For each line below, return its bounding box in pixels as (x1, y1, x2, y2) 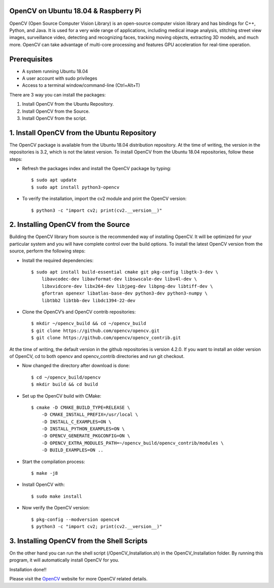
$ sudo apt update (31, 177, 77, 183)
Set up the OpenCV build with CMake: (22, 393, 101, 399)
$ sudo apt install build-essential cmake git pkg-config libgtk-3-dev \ (31, 269, 219, 275)
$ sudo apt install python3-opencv (31, 184, 120, 190)
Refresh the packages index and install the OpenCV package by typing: (22, 166, 172, 172)
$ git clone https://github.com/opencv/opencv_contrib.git (31, 335, 181, 341)
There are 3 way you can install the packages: (9, 91, 106, 97)
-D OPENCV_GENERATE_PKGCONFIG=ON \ (41, 433, 130, 439)
